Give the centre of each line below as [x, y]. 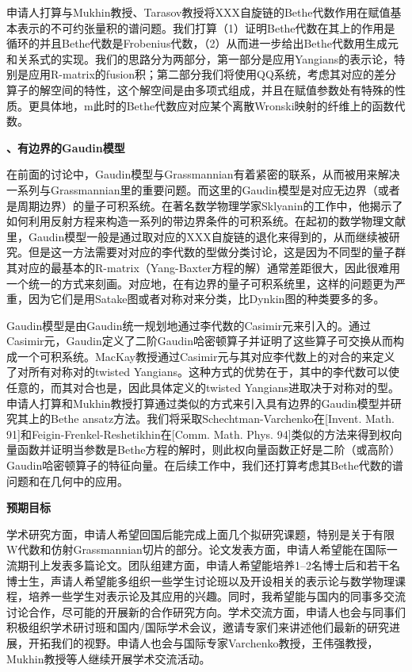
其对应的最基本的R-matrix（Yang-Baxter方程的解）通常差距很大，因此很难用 [204, 267]
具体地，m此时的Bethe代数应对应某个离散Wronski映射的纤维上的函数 [217, 105]
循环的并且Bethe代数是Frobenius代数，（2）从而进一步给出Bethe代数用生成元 [202, 43]
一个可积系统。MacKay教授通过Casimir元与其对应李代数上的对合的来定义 [206, 356]
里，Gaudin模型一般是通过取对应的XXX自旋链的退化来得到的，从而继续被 [198, 236]
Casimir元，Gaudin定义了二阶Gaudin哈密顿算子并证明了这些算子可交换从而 [200, 341]
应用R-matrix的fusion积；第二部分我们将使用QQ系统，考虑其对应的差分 [212, 74]
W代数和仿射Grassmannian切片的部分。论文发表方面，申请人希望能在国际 [196, 549]
